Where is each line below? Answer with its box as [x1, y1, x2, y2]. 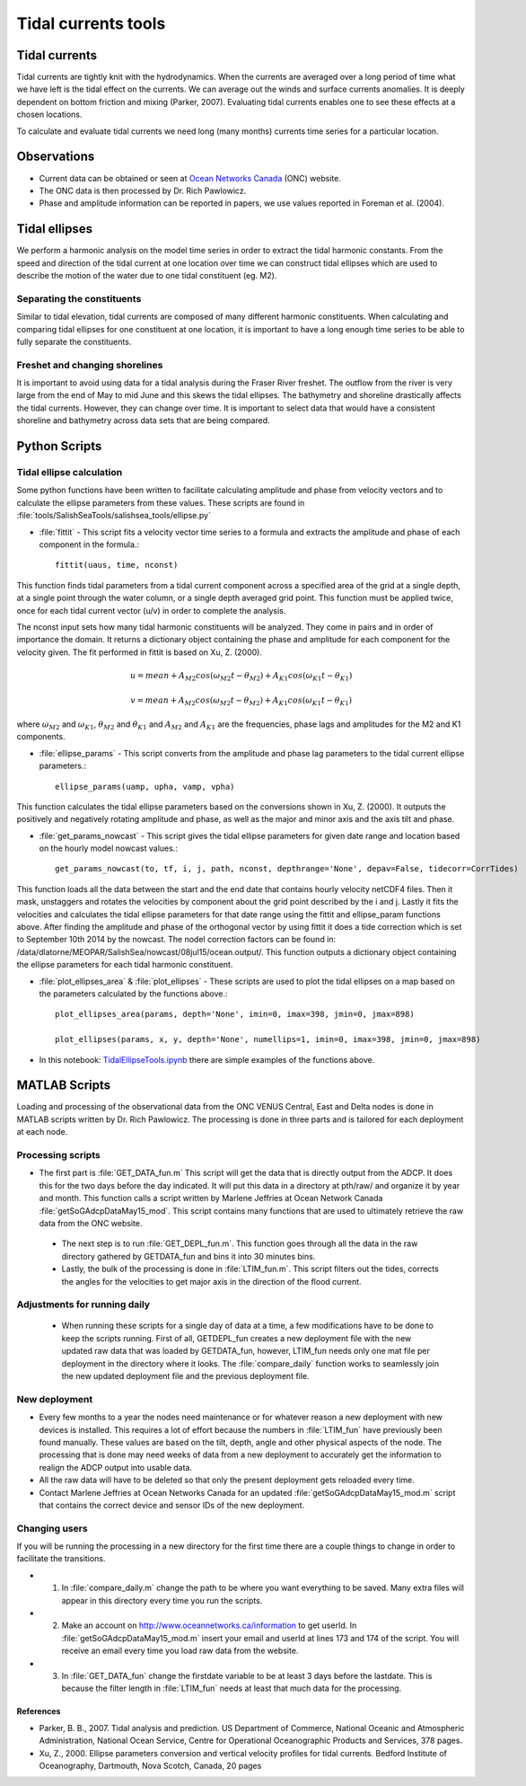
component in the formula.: [39, 539, 139, 550]
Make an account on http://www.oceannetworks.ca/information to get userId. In [61, 1620, 357, 1631]
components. [16, 731, 66, 742]
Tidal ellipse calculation [16, 466, 123, 479]
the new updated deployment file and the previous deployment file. [61, 1371, 310, 1382]
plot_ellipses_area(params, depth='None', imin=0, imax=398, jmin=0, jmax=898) [55, 1009, 415, 1020]
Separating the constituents [16, 292, 142, 305]
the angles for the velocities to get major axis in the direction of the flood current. [61, 1276, 363, 1286]
